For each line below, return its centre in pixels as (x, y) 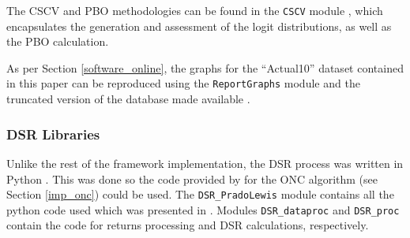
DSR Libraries (53, 134)
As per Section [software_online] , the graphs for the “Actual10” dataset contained (205, 67)
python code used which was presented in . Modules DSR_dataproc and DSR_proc (203, 209)
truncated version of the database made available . (128, 99)
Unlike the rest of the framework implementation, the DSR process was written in (205, 163)
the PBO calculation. (58, 41)
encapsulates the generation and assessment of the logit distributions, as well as (199, 26)
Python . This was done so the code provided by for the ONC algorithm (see (192, 178)
